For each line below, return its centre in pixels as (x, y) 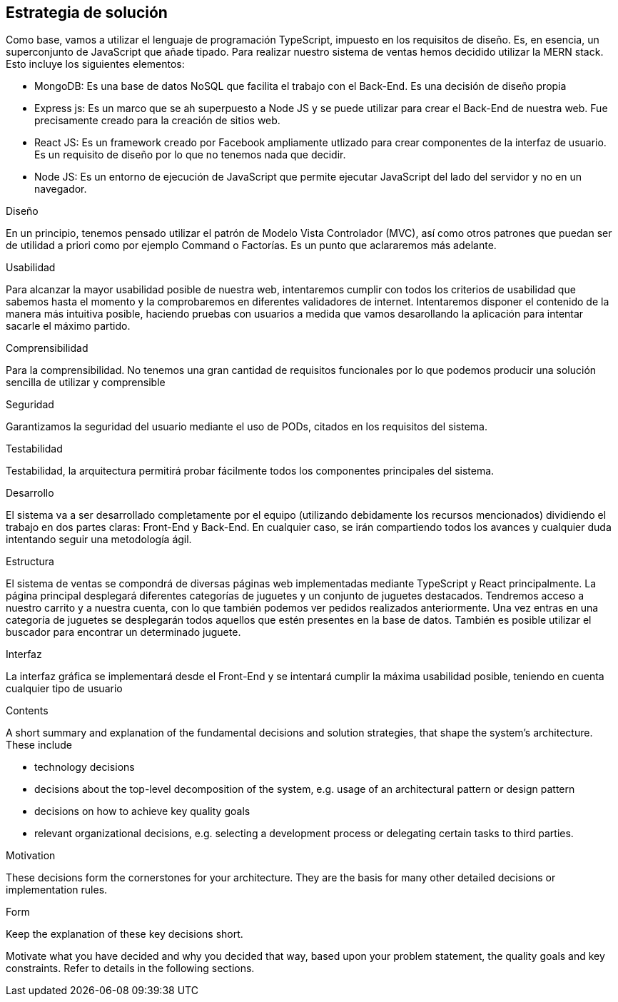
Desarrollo (30, 493)
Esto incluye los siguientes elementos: (95, 64)
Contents (27, 711)
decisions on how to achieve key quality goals (142, 811)
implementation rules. (57, 890)
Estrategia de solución (87, 12)
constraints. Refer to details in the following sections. (130, 968)
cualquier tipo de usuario (64, 689)
